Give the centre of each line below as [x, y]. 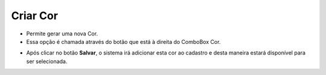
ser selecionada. [47, 61]
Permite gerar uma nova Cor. [62, 34]
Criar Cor [35, 16]
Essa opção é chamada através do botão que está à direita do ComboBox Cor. [123, 41]
